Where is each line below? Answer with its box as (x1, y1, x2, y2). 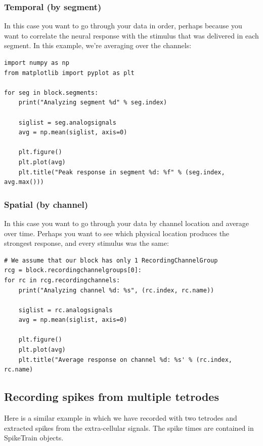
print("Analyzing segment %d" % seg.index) (18, 99, 167, 106)
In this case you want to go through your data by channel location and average (4, 217, 249, 228)
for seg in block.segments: (4, 89, 99, 96)
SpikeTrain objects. (4, 432, 64, 443)
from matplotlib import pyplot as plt (4, 69, 135, 77)
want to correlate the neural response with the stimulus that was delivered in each (4, 30, 259, 41)
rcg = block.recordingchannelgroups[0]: (4, 267, 142, 274)
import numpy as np (4, 59, 69, 66)
